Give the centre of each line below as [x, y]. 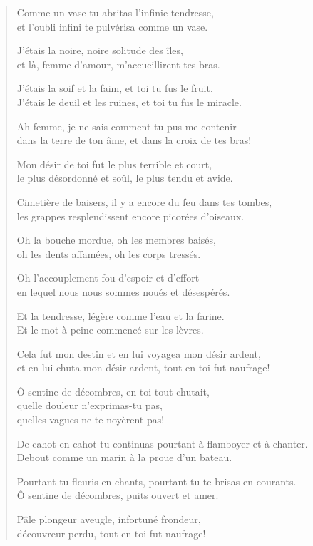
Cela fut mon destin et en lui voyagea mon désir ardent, [139, 353]
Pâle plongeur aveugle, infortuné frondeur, [109, 519]
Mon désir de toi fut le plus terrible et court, [114, 164]
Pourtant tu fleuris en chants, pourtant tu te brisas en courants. [156, 481]
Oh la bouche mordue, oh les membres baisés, [116, 240]
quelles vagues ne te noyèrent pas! [91, 419]
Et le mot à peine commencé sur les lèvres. [110, 330]
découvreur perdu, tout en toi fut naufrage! [111, 533]
